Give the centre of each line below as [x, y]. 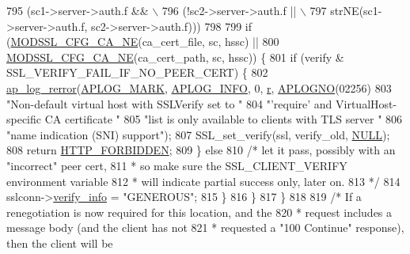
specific [24, 119]
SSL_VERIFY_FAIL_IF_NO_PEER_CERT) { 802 [137, 72]
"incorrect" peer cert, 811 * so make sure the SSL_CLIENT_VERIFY [177, 165]
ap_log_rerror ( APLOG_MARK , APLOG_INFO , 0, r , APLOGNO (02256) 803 [199, 87]
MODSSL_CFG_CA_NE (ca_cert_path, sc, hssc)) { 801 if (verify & [175, 57]
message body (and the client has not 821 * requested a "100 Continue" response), [205, 227]
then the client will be [60, 243]
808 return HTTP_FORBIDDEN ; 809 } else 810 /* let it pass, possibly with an [201, 150]
